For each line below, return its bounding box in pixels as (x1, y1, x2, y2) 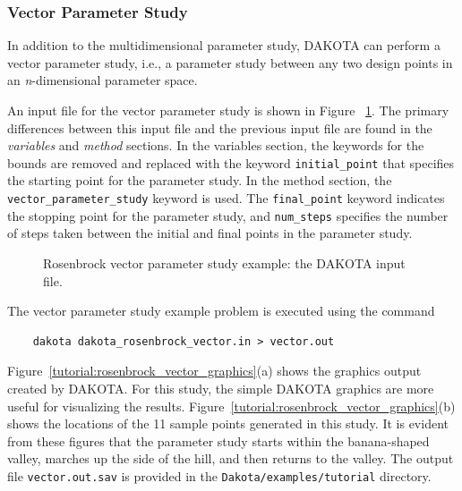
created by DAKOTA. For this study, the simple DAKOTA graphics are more (7, 378, 434, 397)
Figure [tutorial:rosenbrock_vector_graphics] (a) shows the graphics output (7, 361, 422, 380)
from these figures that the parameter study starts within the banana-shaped (7, 431, 430, 450)
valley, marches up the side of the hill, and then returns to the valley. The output (7, 449, 454, 468)
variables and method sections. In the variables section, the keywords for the (7, 136, 424, 155)
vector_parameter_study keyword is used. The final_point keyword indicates (7, 189, 445, 207)
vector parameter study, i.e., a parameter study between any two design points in (7, 53, 453, 72)
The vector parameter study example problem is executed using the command (7, 301, 435, 320)
